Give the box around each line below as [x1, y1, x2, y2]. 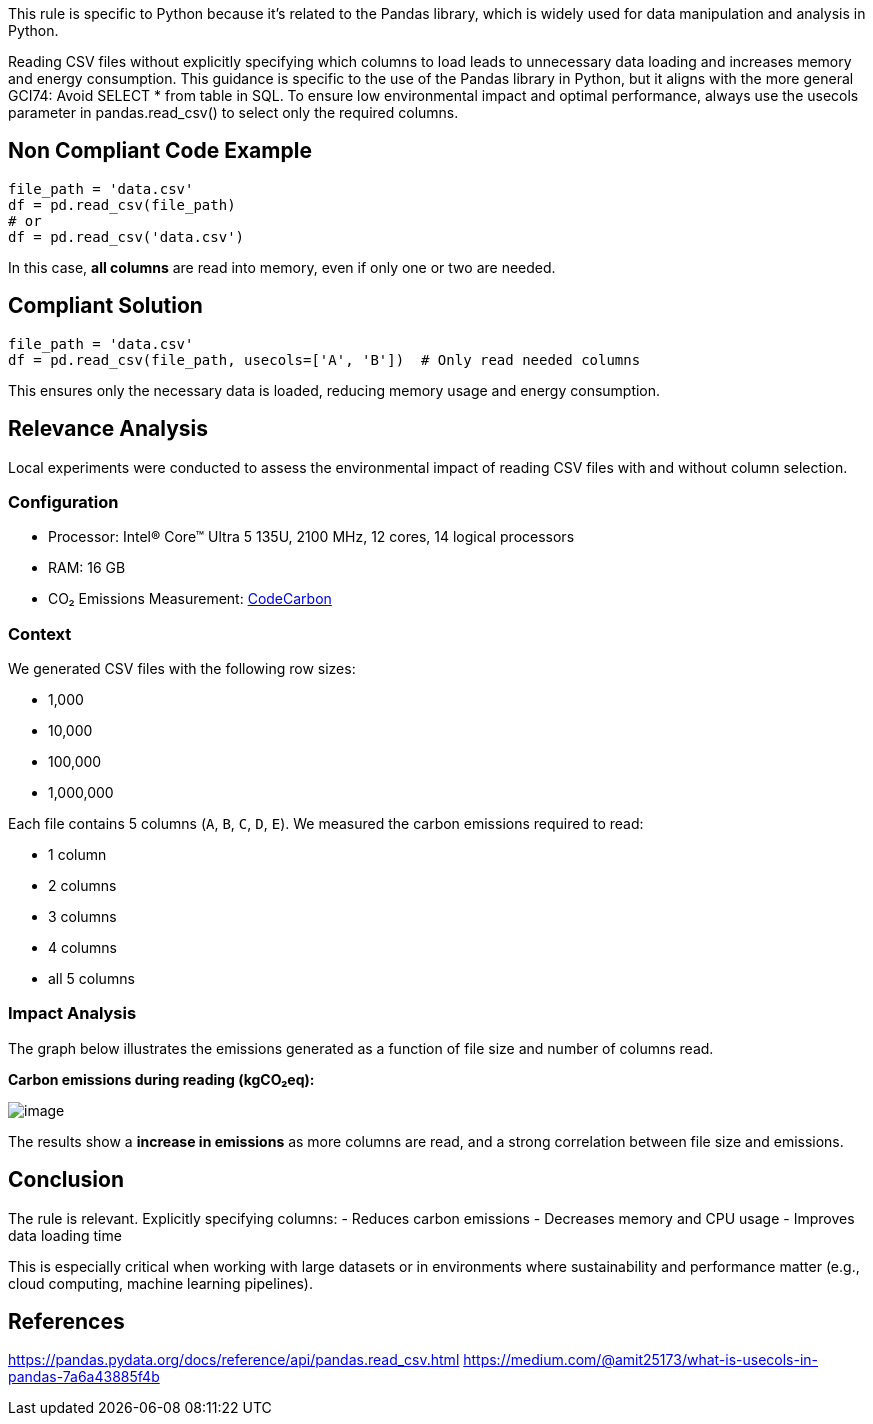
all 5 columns [48, 970, 135, 988]
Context [8, 623, 72, 644]
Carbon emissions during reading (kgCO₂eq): [8, 1070, 315, 1088]
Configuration [8, 491, 119, 512]
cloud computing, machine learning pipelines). [8, 1274, 313, 1292]
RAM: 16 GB [48, 559, 126, 577]
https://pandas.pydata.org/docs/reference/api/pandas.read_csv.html [8, 1351, 460, 1369]
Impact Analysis [8, 1003, 137, 1024]
